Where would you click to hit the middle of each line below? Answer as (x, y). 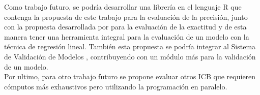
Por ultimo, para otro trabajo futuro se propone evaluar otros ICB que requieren (130, 76)
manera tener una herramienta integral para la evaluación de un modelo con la (127, 36)
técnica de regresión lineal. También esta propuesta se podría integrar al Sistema (130, 46)
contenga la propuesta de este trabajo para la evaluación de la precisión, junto (126, 17)
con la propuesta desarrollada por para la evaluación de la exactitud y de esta (125, 27)
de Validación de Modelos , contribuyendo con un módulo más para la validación (130, 56)
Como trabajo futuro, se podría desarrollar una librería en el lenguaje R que (123, 7)
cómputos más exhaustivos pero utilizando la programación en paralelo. (116, 86)
